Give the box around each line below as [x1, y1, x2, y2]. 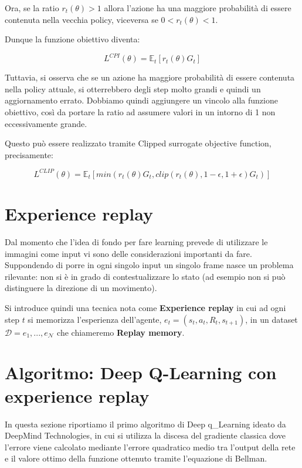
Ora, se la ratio [5, 2, 59, 14]
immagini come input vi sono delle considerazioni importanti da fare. [5, 247, 252, 259]
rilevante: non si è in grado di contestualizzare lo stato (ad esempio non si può [5, 270, 286, 282]
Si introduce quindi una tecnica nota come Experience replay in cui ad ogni [5, 302, 286, 314]
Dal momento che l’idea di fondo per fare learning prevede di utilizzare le [5, 236, 268, 248]
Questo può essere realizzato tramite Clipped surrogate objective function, [5, 137, 272, 149]
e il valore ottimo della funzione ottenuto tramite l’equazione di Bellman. [5, 452, 267, 464]
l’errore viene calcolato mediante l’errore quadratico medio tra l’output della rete [5, 440, 296, 453]
